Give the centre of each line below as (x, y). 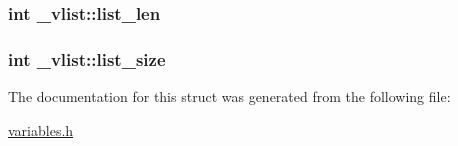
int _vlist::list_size (87, 58)
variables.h (41, 129)
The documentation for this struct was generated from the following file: (229, 96)
